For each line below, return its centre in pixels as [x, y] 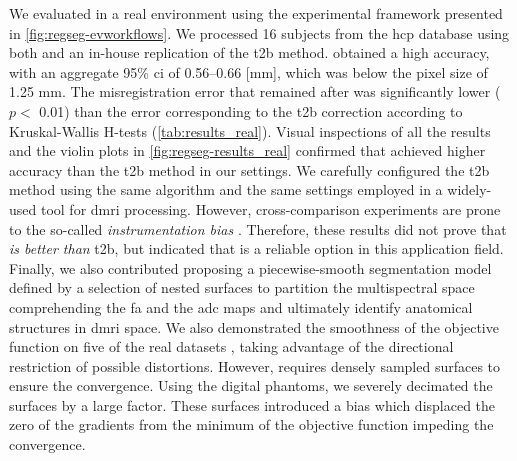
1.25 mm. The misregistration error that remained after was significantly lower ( [255, 91]
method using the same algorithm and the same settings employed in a [226, 189]
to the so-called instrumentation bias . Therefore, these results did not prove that [258, 228]
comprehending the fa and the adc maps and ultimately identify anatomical [241, 306]
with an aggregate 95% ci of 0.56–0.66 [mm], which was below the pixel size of [248, 71]
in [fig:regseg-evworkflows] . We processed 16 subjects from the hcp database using [259, 32]
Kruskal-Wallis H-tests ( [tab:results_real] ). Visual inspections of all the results [250, 130]
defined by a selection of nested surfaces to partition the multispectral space [242, 287]
